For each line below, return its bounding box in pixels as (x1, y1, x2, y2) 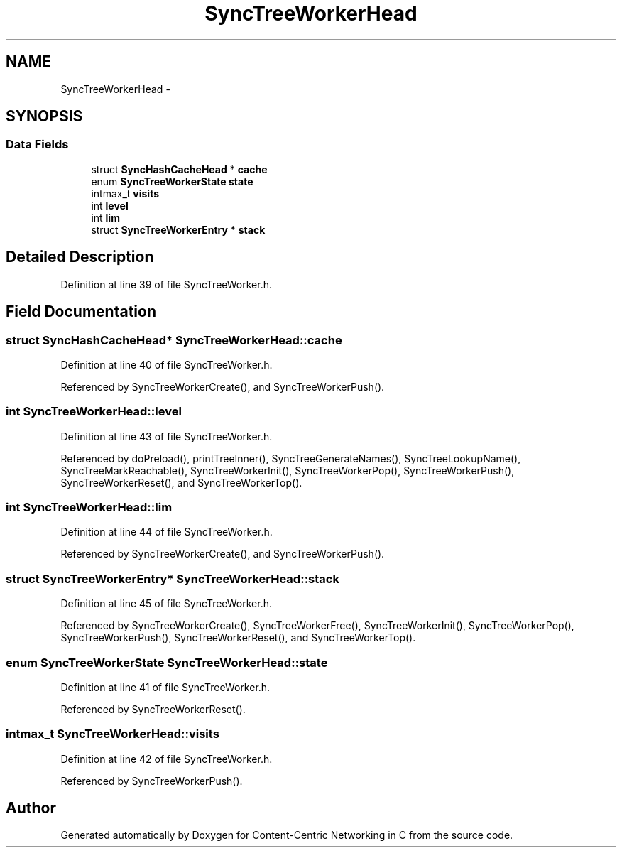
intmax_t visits (91, 187, 160, 200)
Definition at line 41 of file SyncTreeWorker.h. (60, 680, 271, 693)
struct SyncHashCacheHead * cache (91, 163, 268, 175)
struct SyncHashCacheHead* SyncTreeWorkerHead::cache (6, 332, 342, 347)
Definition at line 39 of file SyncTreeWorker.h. (60, 278, 272, 290)
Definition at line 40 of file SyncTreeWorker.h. (60, 358, 273, 371)
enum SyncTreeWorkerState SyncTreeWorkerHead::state (6, 655, 328, 670)
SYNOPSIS (6, 107, 83, 126)
